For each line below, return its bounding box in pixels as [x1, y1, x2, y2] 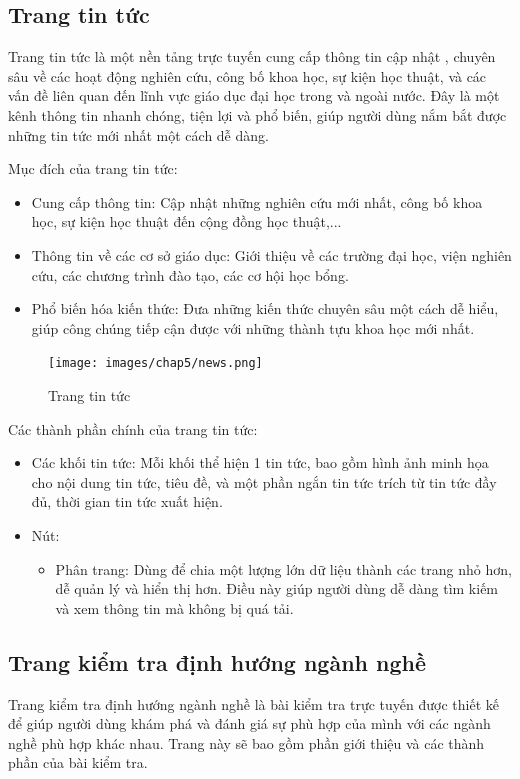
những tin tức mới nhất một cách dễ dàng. [8, 124, 269, 145]
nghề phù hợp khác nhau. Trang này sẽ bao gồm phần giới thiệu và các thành [8, 732, 485, 753]
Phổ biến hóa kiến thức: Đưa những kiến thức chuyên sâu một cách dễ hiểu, [31, 298, 499, 319]
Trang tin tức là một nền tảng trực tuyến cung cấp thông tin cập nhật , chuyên [8, 46, 496, 67]
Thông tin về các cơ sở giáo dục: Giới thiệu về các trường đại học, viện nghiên [31, 244, 512, 265]
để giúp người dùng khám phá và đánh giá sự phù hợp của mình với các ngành [8, 713, 491, 734]
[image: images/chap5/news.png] [48, 356, 263, 371]
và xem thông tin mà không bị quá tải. [55, 597, 294, 618]
